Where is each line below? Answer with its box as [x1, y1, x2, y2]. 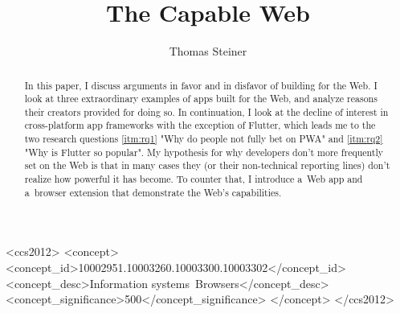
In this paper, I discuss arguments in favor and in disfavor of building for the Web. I [24, 78, 378, 92]
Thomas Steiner [169, 43, 247, 60]
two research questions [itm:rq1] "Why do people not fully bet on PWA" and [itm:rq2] [24, 132, 383, 146]
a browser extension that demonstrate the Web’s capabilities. [24, 185, 282, 199]
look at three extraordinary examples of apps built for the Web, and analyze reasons [24, 92, 378, 105]
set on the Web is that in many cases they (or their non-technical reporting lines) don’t [24, 159, 390, 172]
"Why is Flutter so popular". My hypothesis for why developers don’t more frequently [24, 145, 384, 159]
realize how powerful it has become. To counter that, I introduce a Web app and [24, 172, 363, 186]
